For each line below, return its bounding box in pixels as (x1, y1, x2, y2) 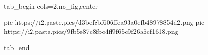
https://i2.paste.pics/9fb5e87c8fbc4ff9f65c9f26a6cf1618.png (4, 26, 178, 36)
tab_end (4, 42, 30, 52)
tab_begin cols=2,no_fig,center (4, 1, 98, 11)
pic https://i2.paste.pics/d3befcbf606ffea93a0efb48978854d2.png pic (4, 17, 205, 27)
